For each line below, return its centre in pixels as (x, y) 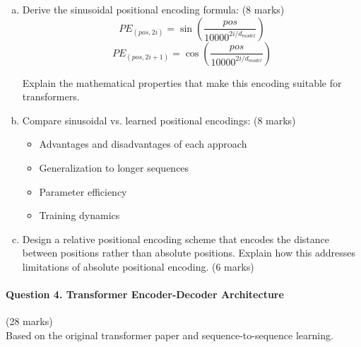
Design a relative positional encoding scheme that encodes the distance (176, 239)
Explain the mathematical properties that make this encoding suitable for (182, 82)
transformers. (51, 96)
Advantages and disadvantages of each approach (143, 144)
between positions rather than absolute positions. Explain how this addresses (189, 253)
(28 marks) (29, 321)
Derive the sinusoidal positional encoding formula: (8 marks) (153, 9)
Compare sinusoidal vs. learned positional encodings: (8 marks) (159, 120)
